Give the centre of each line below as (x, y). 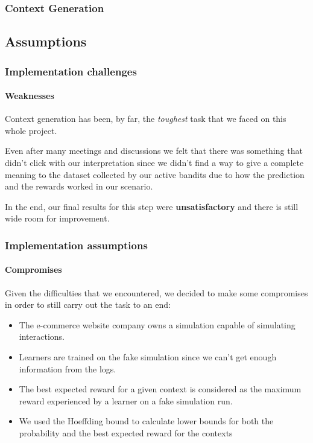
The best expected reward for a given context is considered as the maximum (160, 389)
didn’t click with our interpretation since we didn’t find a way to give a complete (154, 163)
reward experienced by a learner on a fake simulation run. (126, 400)
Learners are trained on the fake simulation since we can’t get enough (148, 357)
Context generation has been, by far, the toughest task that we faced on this (146, 119)
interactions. (42, 336)
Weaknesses (30, 96)
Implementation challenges (71, 71)
